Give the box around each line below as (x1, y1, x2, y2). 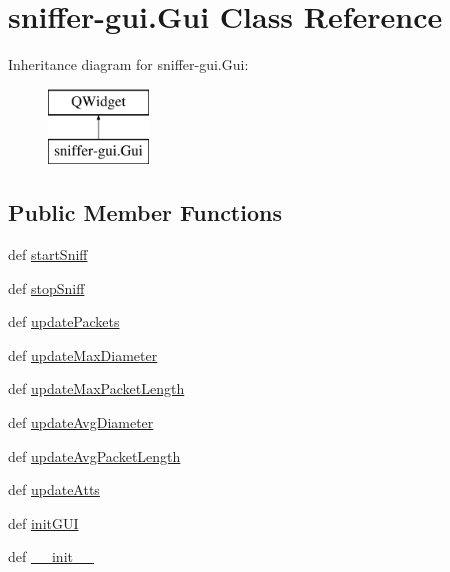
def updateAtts (8, 479, 100, 500)
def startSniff (8, 244, 88, 265)
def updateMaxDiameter (8, 344, 158, 365)
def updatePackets (8, 311, 120, 332)
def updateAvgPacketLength (8, 445, 181, 466)
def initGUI (8, 512, 79, 533)
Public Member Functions (8, 197, 282, 228)
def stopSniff (8, 277, 85, 298)
